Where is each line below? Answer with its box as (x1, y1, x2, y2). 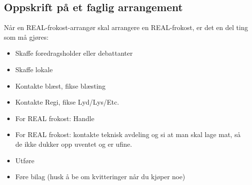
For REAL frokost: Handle (15, 113, 95, 123)
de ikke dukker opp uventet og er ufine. (15, 139, 132, 149)
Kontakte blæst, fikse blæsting (15, 80, 106, 91)
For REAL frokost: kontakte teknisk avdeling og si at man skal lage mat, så (15, 129, 241, 139)
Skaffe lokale (15, 64, 53, 74)
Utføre (15, 155, 34, 165)
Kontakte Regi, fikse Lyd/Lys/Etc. (15, 97, 119, 107)
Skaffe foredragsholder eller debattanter (15, 48, 133, 58)
